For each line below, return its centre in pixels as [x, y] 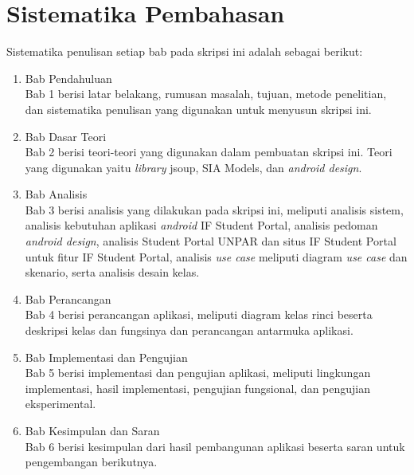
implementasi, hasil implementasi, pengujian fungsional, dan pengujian [198, 388]
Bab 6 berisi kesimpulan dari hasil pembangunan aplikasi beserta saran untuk [215, 446]
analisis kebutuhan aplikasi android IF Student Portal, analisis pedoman [201, 225]
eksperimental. [61, 404]
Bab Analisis [56, 194]
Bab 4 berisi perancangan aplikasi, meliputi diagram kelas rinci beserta [199, 314]
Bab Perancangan [68, 298]
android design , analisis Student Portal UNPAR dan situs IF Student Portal [211, 241]
